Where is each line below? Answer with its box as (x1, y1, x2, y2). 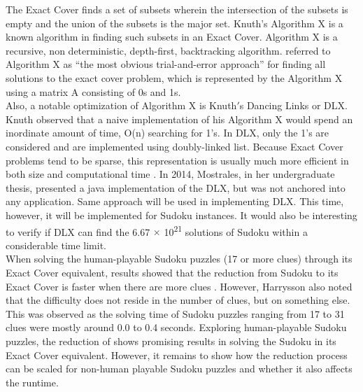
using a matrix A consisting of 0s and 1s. (6, 84, 181, 99)
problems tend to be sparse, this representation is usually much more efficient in (6, 153, 349, 167)
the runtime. (6, 374, 59, 389)
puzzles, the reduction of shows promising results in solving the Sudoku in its (6, 333, 336, 348)
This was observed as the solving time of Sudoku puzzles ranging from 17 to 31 (6, 306, 345, 321)
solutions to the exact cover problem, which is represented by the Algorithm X (6, 70, 343, 85)
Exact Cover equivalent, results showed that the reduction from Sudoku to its (6, 265, 339, 279)
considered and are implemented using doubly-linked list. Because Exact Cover (6, 139, 343, 153)
